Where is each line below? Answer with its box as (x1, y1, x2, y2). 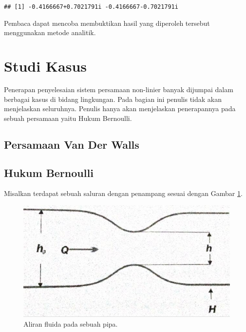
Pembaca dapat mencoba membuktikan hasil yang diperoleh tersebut (4, 18, 210, 28)
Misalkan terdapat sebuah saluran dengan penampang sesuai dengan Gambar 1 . (4, 188, 243, 198)
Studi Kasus (4, 56, 87, 76)
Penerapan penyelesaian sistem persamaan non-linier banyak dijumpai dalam (4, 84, 233, 94)
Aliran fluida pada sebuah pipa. (23, 318, 118, 329)
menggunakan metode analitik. (4, 27, 96, 38)
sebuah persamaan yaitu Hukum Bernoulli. (4, 113, 132, 123)
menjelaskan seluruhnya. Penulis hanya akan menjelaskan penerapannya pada (4, 103, 236, 114)
